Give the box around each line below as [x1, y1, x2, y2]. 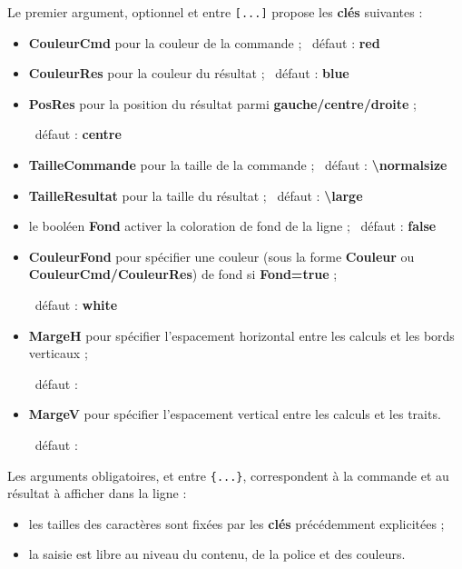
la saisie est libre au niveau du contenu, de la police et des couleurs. [28, 544, 406, 564]
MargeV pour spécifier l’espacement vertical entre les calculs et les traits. [28, 404, 441, 424]
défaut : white [34, 295, 118, 314]
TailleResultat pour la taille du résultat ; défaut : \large [28, 185, 363, 205]
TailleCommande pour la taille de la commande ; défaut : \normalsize [28, 155, 447, 175]
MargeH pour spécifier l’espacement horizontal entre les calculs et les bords [28, 325, 455, 344]
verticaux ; [28, 344, 88, 363]
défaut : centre [34, 125, 122, 144]
